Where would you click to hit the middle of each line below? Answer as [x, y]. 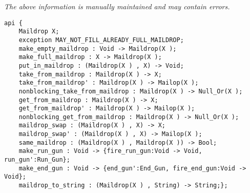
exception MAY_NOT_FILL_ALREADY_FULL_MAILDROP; [101, 40]
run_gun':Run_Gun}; [37, 160]
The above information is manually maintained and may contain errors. [117, 6]
